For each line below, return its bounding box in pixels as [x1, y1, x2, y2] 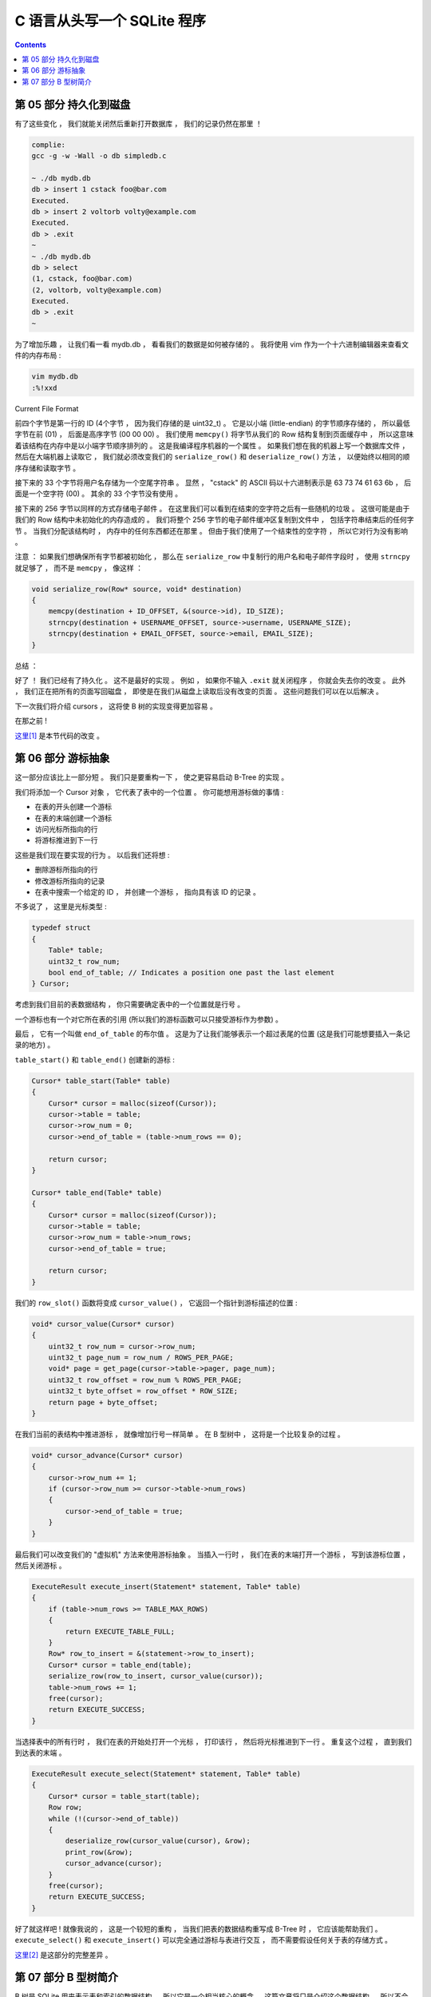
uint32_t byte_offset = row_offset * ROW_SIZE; [48, 1387, 239, 1396]
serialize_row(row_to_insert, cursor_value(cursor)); [48, 1672, 263, 1681]
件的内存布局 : [14, 351, 61, 360]
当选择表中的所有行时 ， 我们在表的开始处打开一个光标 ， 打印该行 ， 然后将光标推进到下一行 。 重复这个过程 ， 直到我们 [14, 1737, 413, 1746]
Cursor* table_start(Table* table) [31, 1076, 171, 1086]
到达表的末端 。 [14, 1748, 66, 1757]
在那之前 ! [14, 716, 47, 726]
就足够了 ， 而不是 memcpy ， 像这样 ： [14, 563, 144, 573]
